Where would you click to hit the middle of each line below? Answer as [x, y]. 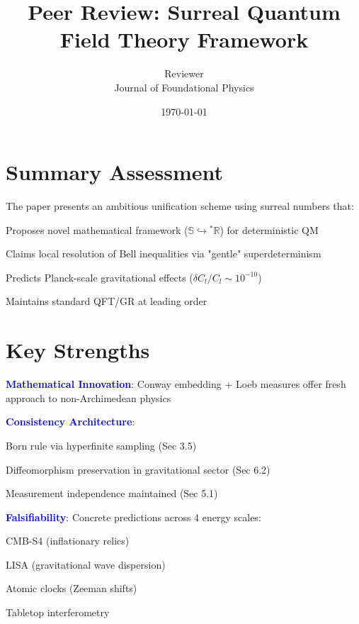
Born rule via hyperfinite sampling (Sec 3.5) [101, 445]
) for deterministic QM [269, 229]
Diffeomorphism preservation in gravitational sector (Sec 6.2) [138, 469]
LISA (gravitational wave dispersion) [86, 564]
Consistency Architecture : [70, 422]
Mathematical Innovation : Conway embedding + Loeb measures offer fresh [176, 384]
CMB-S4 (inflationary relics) [68, 541]
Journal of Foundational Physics [184, 87]
